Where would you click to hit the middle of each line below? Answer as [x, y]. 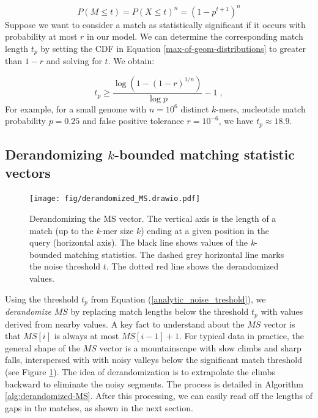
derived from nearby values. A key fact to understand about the [125, 324]
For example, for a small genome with [76, 108]
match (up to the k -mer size [82, 230]
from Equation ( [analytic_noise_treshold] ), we [178, 299]
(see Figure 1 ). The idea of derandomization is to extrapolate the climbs [140, 371]
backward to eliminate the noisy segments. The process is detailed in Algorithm [154, 383]
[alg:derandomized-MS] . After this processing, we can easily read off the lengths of [159, 396]
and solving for [74, 61]
